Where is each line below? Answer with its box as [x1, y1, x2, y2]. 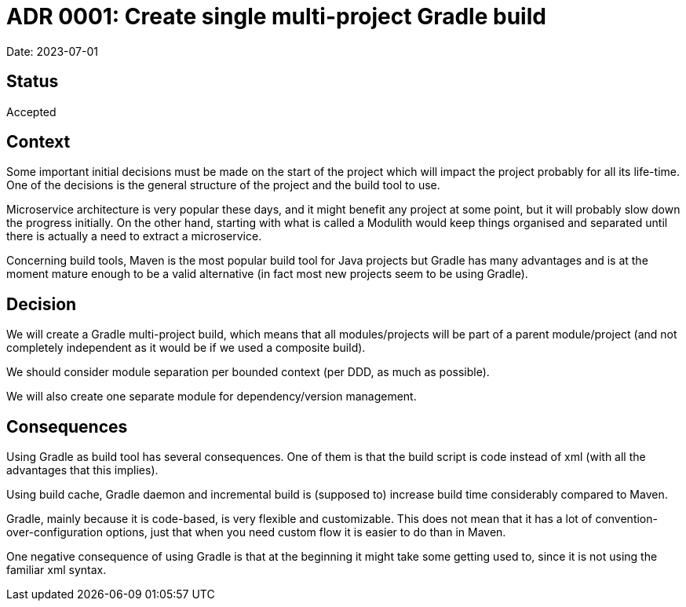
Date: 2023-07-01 [6, 44, 98, 58]
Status [6, 71, 59, 92]
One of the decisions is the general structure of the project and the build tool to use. [6, 178, 440, 192]
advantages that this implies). [6, 463, 159, 477]
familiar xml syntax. [6, 563, 107, 577]
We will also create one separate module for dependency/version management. [6, 389, 417, 404]
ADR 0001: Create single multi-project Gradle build [6, 3, 546, 30]
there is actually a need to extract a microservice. [6, 229, 262, 243]
